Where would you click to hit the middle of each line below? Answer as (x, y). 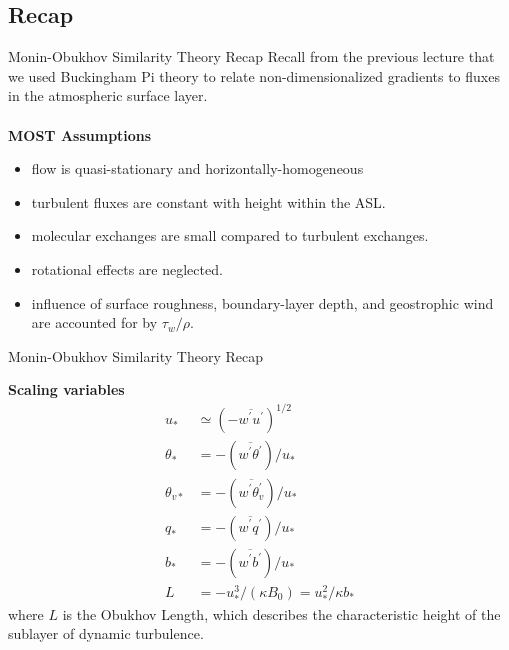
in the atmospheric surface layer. (108, 95)
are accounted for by (94, 322)
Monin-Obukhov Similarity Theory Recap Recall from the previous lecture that (251, 56)
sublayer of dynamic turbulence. (106, 633)
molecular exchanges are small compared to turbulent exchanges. (230, 235)
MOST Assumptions (80, 134)
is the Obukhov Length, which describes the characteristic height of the (281, 613)
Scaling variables (66, 389)
